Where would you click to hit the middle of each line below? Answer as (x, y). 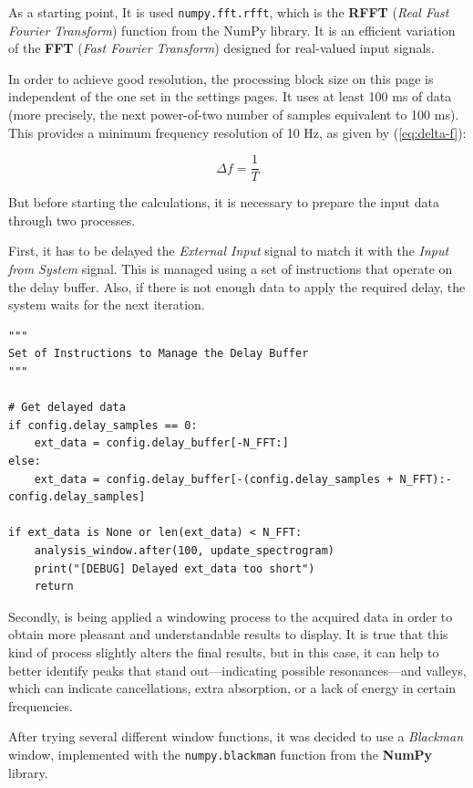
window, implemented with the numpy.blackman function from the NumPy (221, 754)
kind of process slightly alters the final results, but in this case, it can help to (224, 651)
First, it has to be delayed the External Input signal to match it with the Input (229, 251)
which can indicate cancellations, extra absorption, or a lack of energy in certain (232, 688)
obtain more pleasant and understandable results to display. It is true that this (228, 634)
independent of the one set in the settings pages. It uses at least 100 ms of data (230, 96)
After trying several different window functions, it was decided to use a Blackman (236, 736)
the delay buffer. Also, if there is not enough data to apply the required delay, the (237, 286)
